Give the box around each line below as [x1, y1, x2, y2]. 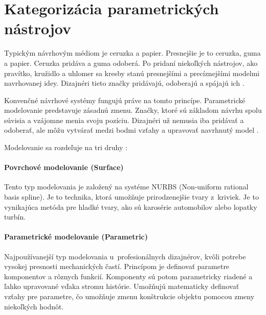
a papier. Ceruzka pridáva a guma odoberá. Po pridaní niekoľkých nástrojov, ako [4, 57, 258, 68]
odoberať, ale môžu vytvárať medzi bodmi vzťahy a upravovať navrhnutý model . [4, 125, 259, 135]
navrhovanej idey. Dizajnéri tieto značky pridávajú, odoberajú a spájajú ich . [4, 78, 245, 88]
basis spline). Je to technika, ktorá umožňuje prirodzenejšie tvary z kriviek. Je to [4, 191, 259, 202]
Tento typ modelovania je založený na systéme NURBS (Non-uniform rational [4, 181, 249, 192]
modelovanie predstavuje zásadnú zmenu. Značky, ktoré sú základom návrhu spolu [4, 105, 262, 115]
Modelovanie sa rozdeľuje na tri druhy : [4, 142, 127, 153]
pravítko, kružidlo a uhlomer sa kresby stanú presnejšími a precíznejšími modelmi [4, 67, 260, 78]
